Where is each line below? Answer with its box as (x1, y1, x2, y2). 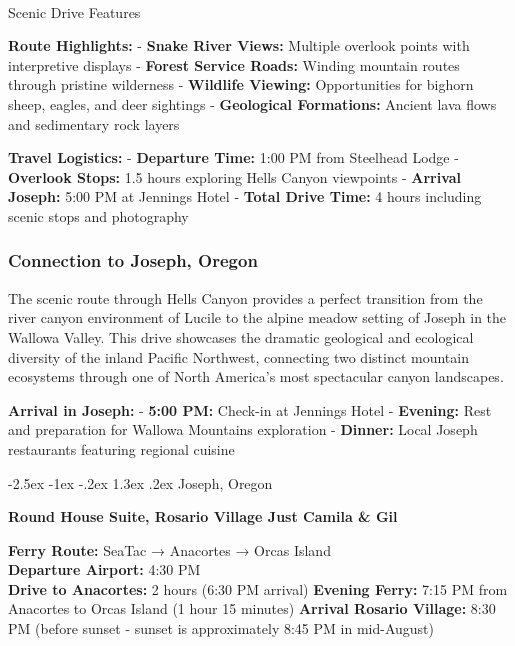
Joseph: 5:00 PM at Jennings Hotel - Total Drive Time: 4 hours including (8, 186, 482, 207)
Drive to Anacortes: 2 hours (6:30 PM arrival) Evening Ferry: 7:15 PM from (8, 578, 508, 599)
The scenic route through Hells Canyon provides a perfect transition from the (8, 287, 483, 308)
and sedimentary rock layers (8, 113, 180, 134)
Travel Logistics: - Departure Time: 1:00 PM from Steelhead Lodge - (8, 147, 459, 168)
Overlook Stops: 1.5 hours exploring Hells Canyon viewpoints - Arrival (8, 166, 462, 187)
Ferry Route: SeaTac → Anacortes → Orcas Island (8, 539, 331, 560)
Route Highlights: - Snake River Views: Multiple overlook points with (8, 35, 470, 56)
